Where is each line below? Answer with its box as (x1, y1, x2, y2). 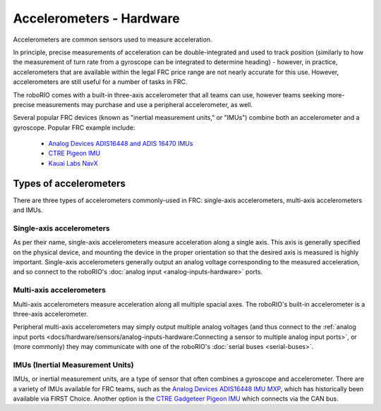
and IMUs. (13, 206, 43, 214)
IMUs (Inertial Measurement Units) (13, 360, 134, 369)
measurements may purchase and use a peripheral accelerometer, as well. (36, 100, 253, 109)
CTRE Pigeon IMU (48, 149, 101, 158)
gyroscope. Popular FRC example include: (13, 123, 135, 132)
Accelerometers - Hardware (13, 11, 180, 26)
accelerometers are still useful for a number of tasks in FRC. (13, 78, 188, 86)
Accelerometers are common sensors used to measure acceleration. (13, 35, 212, 44)
